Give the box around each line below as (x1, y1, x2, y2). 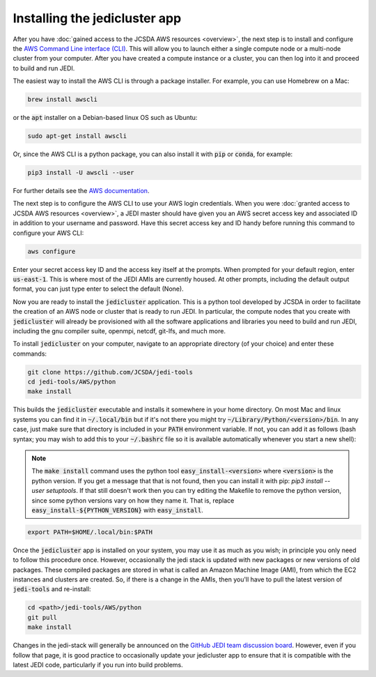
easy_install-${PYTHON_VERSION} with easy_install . (31, 505, 203, 514)
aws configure (27, 248, 76, 255)
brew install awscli (27, 96, 97, 104)
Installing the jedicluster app (13, 10, 182, 26)
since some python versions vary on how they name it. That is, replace (31, 496, 235, 505)
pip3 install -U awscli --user (27, 169, 135, 177)
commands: (13, 349, 47, 358)
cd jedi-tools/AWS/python (27, 378, 116, 386)
